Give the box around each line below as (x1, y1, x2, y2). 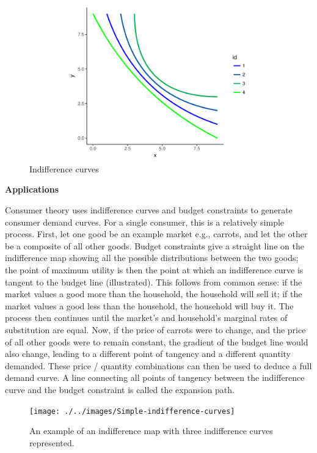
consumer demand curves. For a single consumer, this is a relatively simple (5, 215, 285, 228)
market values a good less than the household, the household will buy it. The (5, 299, 294, 312)
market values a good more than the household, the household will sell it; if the (5, 287, 302, 300)
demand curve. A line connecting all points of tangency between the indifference (5, 371, 305, 384)
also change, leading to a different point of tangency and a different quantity (5, 347, 291, 360)
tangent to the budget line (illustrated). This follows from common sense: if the (5, 275, 302, 288)
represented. (29, 436, 75, 449)
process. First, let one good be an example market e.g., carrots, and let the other (5, 227, 308, 240)
